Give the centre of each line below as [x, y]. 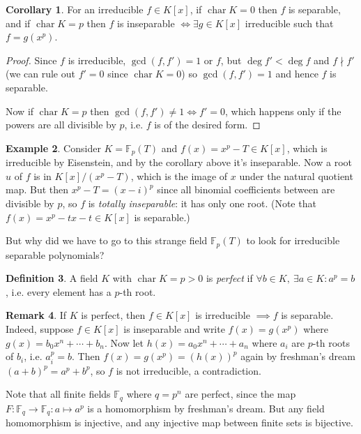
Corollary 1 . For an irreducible [75, 9]
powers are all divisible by [61, 125]
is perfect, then [113, 315]
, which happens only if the [283, 111]
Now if [20, 111]
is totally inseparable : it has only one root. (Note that [202, 203]
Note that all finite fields [58, 394]
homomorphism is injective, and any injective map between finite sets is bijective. [179, 422]
